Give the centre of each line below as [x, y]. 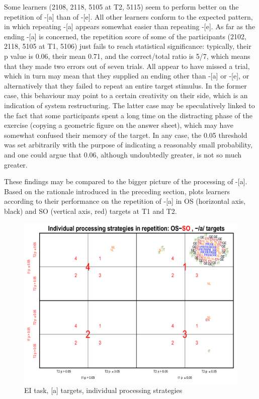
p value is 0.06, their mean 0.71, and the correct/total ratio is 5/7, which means [127, 56]
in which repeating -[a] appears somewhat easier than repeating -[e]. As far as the [130, 26]
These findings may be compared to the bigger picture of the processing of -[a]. [126, 181]
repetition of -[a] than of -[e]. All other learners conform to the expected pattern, [128, 16]
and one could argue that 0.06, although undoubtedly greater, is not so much [123, 154]
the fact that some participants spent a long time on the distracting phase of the [128, 115]
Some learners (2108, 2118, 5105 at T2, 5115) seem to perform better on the [121, 7]
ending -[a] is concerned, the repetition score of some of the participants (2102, [125, 36]
